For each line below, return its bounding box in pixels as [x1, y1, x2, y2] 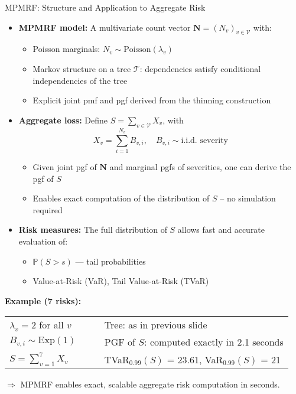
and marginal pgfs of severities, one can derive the [109, 161, 291, 173]
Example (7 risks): [5, 294, 82, 307]
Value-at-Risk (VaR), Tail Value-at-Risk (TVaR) [32, 275, 209, 287]
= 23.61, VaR [167, 352, 223, 366]
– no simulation [220, 192, 276, 204]
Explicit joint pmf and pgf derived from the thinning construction [32, 94, 271, 106]
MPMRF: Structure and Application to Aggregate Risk [5, 1, 206, 13]
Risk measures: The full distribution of [18, 223, 167, 236]
